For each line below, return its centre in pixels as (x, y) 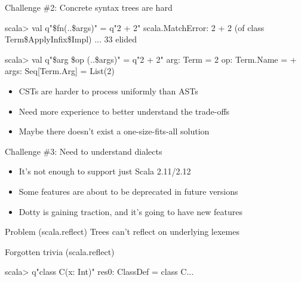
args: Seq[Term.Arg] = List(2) (60, 71)
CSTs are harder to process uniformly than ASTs (108, 91)
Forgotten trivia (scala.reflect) (60, 251)
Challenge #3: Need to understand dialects (84, 151)
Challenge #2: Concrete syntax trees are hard (89, 7)
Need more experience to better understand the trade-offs (124, 111)
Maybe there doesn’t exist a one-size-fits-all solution (114, 131)
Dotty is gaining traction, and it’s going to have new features (131, 211)
